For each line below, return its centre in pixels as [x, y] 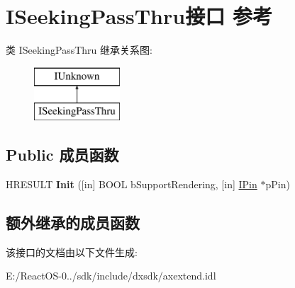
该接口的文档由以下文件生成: [72, 252]
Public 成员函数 [62, 155]
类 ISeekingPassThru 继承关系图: [79, 50]
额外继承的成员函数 [73, 223]
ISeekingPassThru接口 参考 [139, 16]
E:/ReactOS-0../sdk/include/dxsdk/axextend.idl [111, 276]
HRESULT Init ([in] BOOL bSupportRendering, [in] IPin [132, 184]
